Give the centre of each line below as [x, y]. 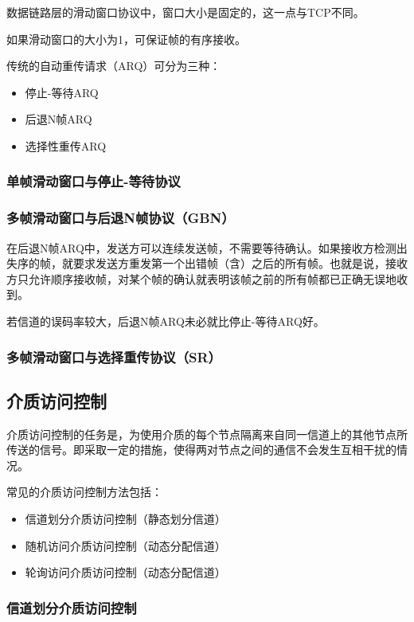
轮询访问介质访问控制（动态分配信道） [125, 572]
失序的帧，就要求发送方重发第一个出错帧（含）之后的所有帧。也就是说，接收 [207, 263]
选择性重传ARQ [66, 145]
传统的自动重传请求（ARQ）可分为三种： [114, 66]
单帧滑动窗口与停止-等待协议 [94, 181]
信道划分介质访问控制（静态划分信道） [125, 519]
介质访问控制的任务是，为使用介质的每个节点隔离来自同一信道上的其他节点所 [207, 434]
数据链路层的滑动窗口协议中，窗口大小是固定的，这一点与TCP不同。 [186, 12]
